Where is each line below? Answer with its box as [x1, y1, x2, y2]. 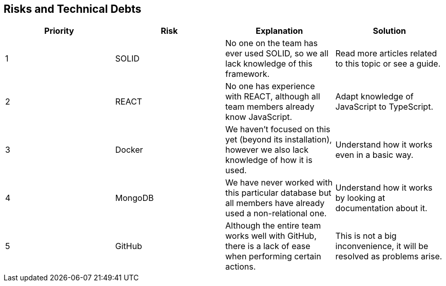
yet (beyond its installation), [225, 134, 332, 145]
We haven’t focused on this [225, 124, 331, 135]
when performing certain [225, 251, 321, 262]
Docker [115, 145, 143, 155]
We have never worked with [225, 177, 333, 188]
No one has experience [225, 81, 315, 92]
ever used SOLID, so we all [225, 48, 328, 59]
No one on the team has [225, 38, 318, 49]
